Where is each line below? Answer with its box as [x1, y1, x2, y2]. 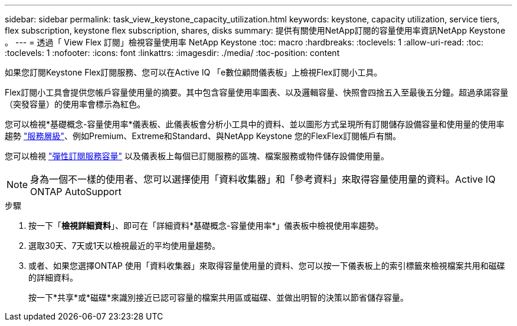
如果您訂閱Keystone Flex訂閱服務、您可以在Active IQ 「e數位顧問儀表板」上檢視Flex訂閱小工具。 [5, 67, 382, 77]
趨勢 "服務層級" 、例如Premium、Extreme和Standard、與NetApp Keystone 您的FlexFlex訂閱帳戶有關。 [5, 131, 401, 141]
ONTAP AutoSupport [30, 186, 122, 197]
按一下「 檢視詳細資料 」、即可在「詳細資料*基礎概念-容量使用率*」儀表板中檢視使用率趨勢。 [28, 220, 384, 230]
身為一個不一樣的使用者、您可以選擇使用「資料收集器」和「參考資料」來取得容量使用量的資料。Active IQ [30, 173, 496, 185]
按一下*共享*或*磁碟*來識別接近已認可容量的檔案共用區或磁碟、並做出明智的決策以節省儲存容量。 [28, 292, 409, 302]
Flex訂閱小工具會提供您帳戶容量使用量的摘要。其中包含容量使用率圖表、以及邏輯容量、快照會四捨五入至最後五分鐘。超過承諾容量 [5, 87, 509, 97]
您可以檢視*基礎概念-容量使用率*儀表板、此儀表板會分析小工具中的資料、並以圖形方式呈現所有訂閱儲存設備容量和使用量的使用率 [5, 119, 505, 129]
